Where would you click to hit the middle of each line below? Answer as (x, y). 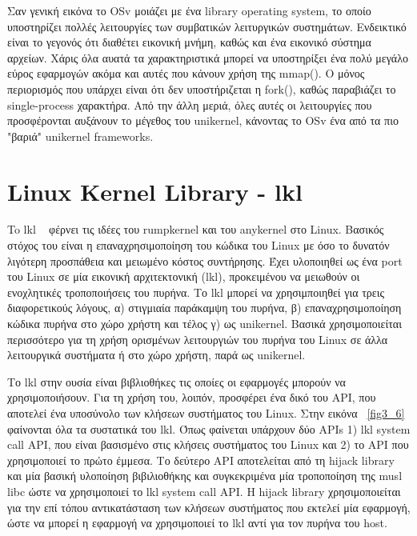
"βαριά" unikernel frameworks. (80, 136)
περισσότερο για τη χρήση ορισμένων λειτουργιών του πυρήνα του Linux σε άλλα (198, 339)
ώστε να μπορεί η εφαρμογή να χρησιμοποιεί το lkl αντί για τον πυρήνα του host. (197, 523)
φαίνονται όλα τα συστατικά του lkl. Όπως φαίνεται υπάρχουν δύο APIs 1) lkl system (209, 428)
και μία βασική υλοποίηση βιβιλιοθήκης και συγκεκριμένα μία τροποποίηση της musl (205, 476)
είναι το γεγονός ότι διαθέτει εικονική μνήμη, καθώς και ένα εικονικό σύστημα (189, 42)
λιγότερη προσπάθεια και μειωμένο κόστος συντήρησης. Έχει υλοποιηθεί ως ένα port (205, 260)
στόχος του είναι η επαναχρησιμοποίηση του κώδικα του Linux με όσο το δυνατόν (198, 245)
